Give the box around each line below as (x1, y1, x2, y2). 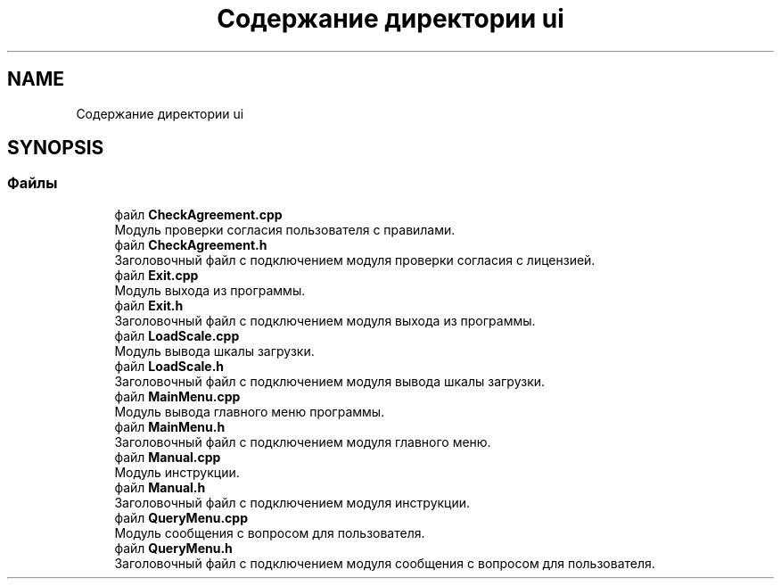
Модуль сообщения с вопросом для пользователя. (114, 524, 425, 541)
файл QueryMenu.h (114, 540, 233, 556)
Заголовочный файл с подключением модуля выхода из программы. (114, 312, 536, 328)
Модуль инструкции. (114, 464, 240, 480)
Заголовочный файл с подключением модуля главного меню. (114, 433, 491, 450)
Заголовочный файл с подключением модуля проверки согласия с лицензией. (114, 252, 596, 268)
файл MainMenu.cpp (114, 388, 241, 404)
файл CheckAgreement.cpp (114, 206, 283, 222)
